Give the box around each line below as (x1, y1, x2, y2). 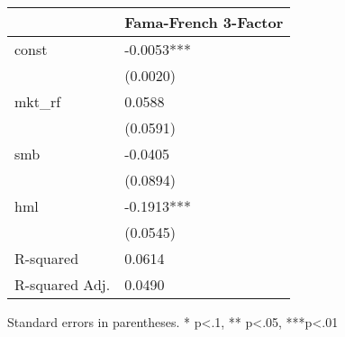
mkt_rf (14, 91, 61, 112)
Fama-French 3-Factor (124, 12, 284, 32)
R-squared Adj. (14, 274, 111, 295)
